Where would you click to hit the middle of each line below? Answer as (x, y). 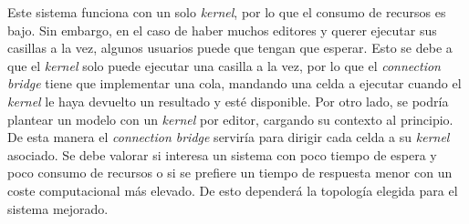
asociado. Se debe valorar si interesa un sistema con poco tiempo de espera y (222, 154)
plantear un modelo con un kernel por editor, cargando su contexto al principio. (230, 119)
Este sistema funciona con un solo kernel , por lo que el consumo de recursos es (227, 12)
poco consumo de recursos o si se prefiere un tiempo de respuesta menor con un (230, 173)
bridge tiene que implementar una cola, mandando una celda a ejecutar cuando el (234, 83)
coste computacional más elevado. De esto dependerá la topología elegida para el (233, 190)
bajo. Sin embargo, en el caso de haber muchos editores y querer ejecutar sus (222, 30)
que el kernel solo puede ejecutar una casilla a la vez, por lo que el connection (224, 65)
